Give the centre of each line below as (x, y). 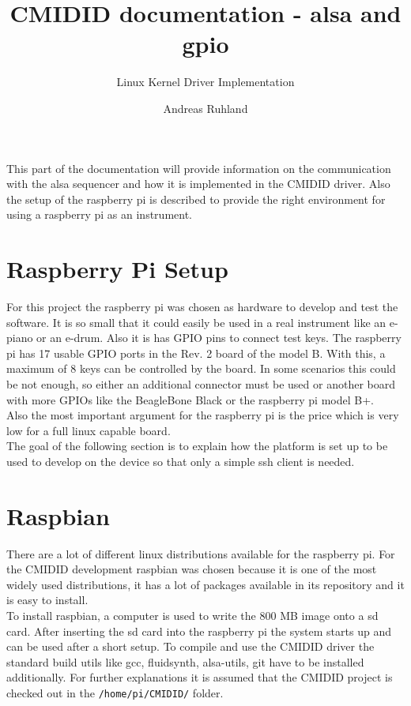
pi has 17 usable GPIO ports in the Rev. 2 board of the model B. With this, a (196, 353)
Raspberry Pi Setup (117, 269)
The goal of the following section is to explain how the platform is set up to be (197, 446)
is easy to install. (47, 600)
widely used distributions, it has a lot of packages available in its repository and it (205, 584)
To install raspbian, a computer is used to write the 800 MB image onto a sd (192, 616)
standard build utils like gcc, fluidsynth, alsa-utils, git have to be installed (185, 661)
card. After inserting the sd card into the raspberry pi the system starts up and (199, 631)
